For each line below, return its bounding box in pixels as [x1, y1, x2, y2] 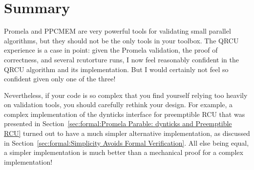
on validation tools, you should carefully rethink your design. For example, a [4, 99, 233, 110]
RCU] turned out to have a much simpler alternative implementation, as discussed [4, 128, 250, 138]
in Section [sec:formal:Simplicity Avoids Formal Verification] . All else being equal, [4, 137, 249, 148]
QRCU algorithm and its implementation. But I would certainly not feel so [4, 64, 229, 74]
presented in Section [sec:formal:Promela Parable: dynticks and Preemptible [4, 118, 232, 129]
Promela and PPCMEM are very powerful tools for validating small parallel [4, 26, 231, 36]
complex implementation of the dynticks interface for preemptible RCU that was [4, 109, 245, 119]
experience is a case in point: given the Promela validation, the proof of [4, 45, 218, 55]
